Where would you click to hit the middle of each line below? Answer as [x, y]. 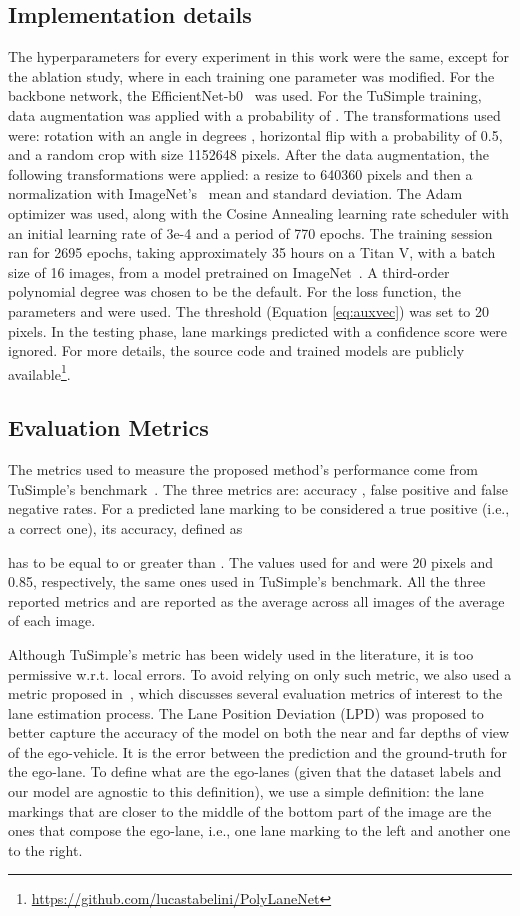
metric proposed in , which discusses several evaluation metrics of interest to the [255, 693]
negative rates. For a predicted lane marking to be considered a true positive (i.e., [259, 508]
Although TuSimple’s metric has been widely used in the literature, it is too [241, 653]
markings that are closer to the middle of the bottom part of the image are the [250, 810]
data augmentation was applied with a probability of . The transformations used [254, 114]
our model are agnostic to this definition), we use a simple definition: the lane [246, 791]
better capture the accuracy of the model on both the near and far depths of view [259, 732]
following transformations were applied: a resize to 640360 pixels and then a [240, 173]
